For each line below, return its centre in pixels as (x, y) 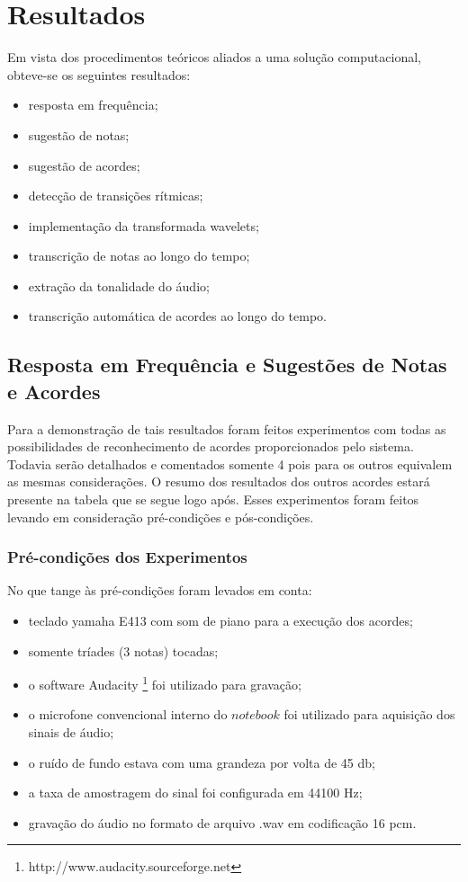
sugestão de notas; (79, 134)
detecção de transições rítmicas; (116, 196)
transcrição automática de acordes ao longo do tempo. (177, 316)
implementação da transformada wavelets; (144, 225)
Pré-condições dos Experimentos (127, 557)
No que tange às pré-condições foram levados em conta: (160, 590)
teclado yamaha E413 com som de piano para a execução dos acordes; (220, 621)
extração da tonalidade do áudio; (119, 285)
